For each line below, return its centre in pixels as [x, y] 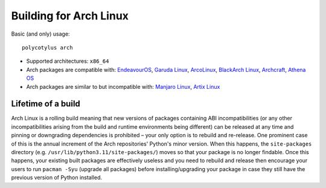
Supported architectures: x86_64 [68, 61]
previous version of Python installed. [57, 178]
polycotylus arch [47, 47]
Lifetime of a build [46, 104]
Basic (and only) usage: [40, 34]
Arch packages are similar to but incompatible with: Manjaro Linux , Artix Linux [123, 86]
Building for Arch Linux [70, 16]
